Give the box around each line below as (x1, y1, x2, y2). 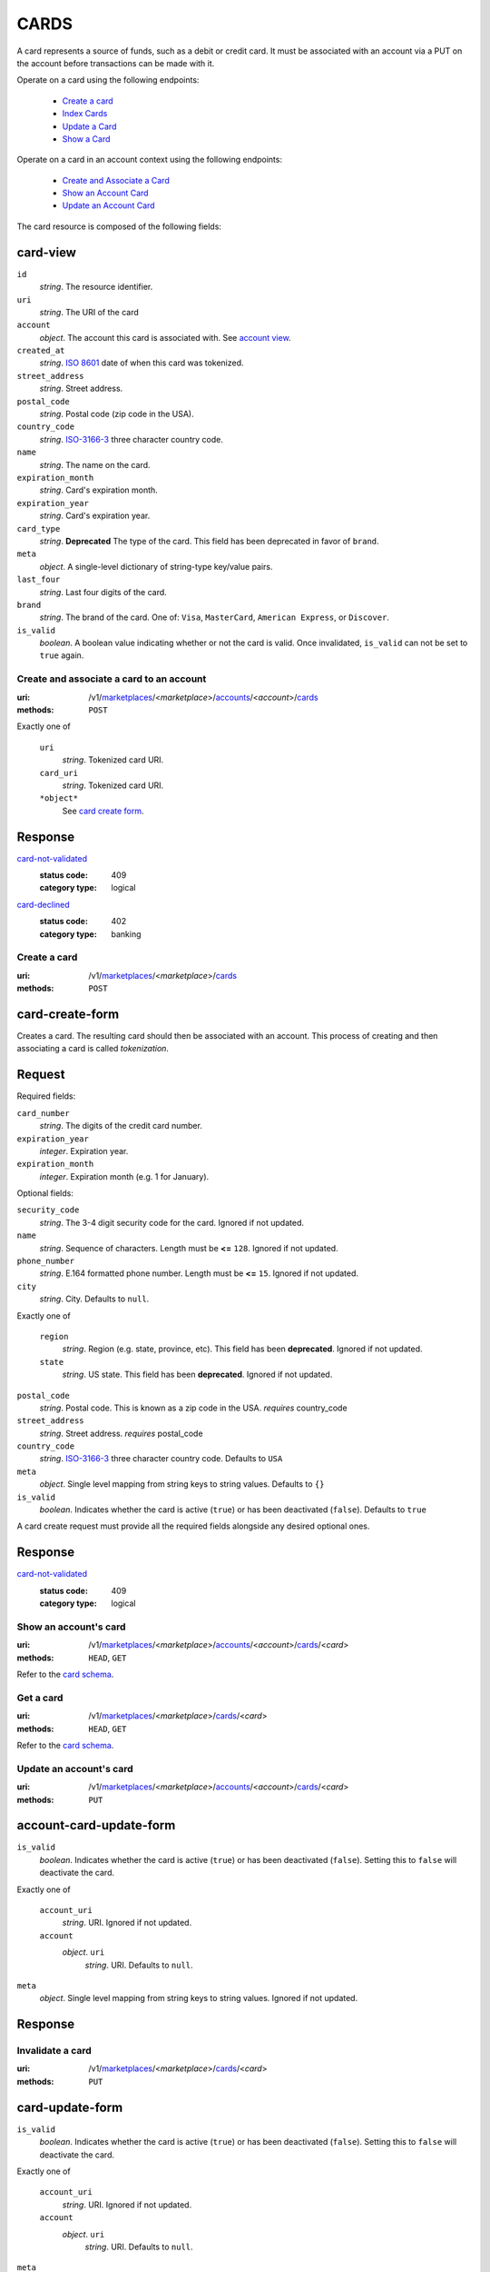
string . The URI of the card (39, 306, 140, 317)
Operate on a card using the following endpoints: (16, 75, 200, 85)
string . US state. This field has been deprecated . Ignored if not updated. (62, 1369, 333, 1380)
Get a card (16, 1691, 64, 1704)
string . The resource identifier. (39, 282, 153, 293)
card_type (16, 523, 61, 533)
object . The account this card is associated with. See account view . (39, 332, 291, 343)
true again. (39, 650, 84, 661)
